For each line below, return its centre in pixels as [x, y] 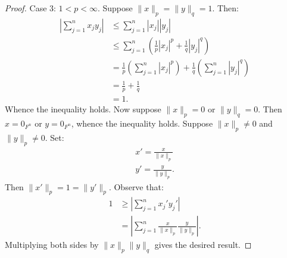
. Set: [54, 137]
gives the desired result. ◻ [203, 245]
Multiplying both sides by [52, 245]
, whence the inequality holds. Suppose [142, 123]
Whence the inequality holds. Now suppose [83, 109]
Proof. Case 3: [30, 8]
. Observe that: [136, 186]
